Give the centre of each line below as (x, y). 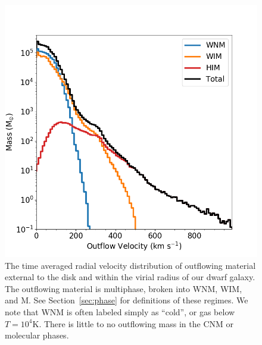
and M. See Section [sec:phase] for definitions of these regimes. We (127, 300)
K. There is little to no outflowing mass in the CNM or (133, 323)
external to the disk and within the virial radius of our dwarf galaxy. (130, 277)
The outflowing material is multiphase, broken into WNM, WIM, (124, 288)
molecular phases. (37, 335)
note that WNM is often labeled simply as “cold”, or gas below (120, 311)
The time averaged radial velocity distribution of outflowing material (130, 265)
